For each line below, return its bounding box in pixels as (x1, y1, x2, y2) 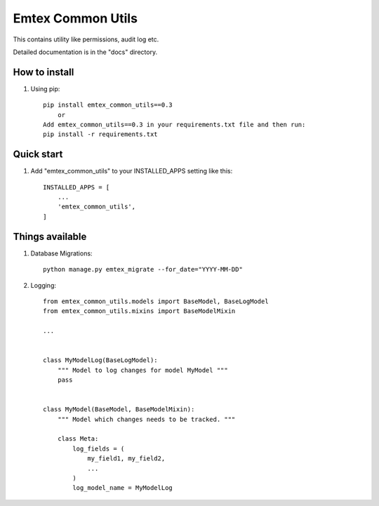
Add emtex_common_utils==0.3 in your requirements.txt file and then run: (43, 121, 306, 129)
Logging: (30, 281, 56, 289)
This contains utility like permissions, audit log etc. (13, 35, 159, 44)
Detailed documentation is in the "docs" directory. (13, 48, 158, 56)
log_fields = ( (72, 444, 125, 453)
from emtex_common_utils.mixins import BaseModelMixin (43, 307, 236, 315)
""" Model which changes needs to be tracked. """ (57, 415, 236, 423)
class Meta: (57, 435, 99, 443)
